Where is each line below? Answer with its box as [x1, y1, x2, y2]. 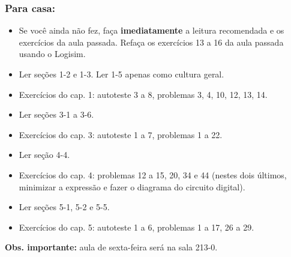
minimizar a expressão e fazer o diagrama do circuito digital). [19, 180, 245, 193]
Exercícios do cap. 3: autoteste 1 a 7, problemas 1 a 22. [19, 128, 223, 141]
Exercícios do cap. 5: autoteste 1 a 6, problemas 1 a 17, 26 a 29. [19, 220, 254, 233]
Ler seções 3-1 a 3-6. [19, 108, 94, 121]
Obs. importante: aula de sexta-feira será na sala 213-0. [5, 241, 218, 253]
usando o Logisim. [19, 47, 86, 60]
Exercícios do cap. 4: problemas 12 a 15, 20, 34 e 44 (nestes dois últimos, [19, 168, 287, 181]
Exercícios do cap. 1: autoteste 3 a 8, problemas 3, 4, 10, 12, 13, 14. [19, 88, 268, 100]
